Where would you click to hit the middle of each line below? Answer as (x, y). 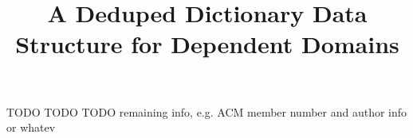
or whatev (31, 127)
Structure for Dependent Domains (207, 44)
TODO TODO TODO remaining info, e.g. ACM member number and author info (207, 111)
